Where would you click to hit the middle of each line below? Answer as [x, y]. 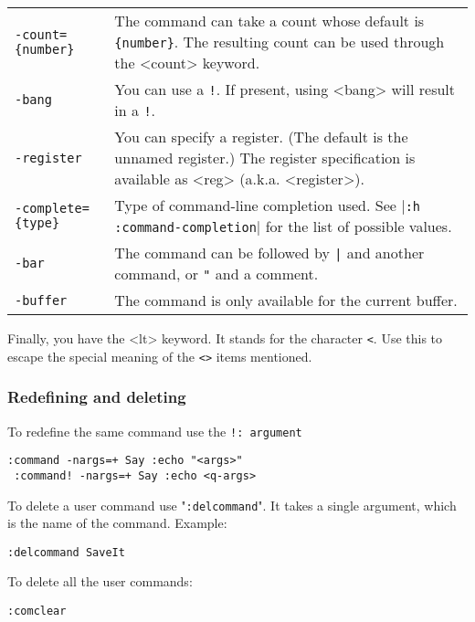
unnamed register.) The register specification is [265, 158]
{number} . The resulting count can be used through [280, 42]
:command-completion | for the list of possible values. [283, 226]
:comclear [37, 611]
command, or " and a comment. [216, 274]
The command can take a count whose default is [269, 21]
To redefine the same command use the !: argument [155, 431]
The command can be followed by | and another [269, 253]
